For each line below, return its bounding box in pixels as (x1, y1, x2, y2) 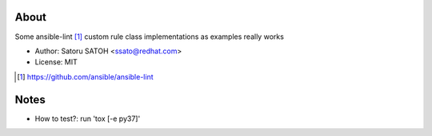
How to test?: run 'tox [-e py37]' (34, 114, 141, 123)
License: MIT (34, 57, 78, 67)
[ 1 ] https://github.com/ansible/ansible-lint (17, 72, 154, 81)
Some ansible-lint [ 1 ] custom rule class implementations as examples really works (14, 32, 284, 41)
